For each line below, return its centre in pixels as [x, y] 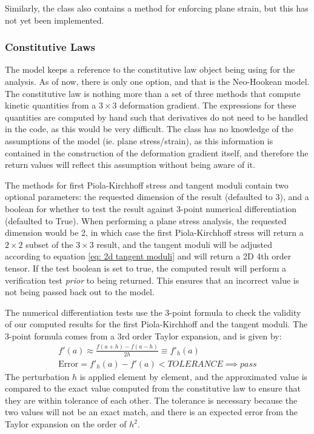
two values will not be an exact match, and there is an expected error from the [151, 412]
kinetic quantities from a [51, 105]
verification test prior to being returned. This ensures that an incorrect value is [152, 280]
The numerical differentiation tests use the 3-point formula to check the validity [153, 312]
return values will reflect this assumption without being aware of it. [130, 165]
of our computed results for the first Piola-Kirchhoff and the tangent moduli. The [156, 324]
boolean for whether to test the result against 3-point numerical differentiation [151, 208]
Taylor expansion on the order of [66, 424]
